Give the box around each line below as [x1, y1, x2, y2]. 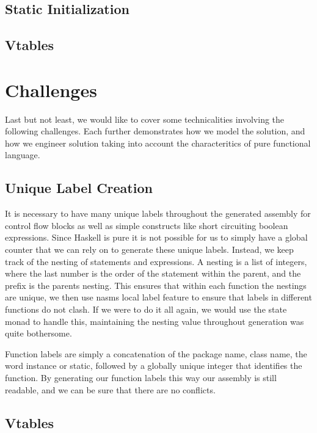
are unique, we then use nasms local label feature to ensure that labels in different [5, 291, 312, 304]
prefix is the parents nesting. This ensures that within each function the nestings [5, 278, 307, 291]
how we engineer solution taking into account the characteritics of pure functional [5, 136, 311, 149]
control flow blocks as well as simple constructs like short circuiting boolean [5, 219, 288, 231]
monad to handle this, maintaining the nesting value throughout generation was [5, 315, 304, 327]
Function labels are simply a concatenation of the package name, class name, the [5, 347, 307, 360]
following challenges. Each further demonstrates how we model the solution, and [5, 125, 305, 137]
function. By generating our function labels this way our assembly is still [5, 371, 277, 384]
